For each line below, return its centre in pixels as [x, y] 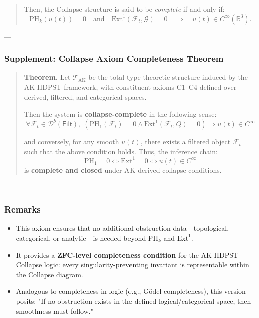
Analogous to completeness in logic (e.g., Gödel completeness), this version [131, 291]
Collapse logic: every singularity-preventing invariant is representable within [133, 264]
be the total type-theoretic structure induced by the [168, 77]
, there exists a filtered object [185, 141]
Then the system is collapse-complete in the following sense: [120, 114]
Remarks [22, 209]
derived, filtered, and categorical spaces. [85, 97]
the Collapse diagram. [49, 274]
